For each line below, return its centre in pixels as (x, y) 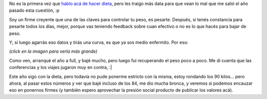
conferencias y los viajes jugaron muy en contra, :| (61, 67)
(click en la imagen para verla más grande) (53, 51)
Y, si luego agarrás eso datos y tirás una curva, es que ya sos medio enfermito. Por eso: (99, 42)
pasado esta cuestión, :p (34, 10)
